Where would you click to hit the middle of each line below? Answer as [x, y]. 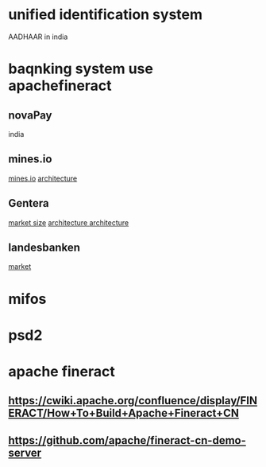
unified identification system [106, 15]
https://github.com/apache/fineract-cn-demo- [127, 440]
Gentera [29, 203]
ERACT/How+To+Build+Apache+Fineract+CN [124, 413]
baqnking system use [81, 69]
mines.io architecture [43, 178]
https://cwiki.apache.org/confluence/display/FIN [133, 401]
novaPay [30, 115]
